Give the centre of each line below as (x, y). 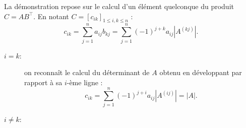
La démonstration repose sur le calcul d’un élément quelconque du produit (119, 6)
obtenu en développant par (201, 72)
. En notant (51, 16)
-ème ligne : (85, 82)
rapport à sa (43, 82)
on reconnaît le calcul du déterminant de (87, 72)
